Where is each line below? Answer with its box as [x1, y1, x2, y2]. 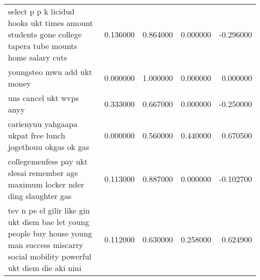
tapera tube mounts [8, 40, 77, 51]
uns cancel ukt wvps [8, 92, 79, 103]
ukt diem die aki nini [8, 262, 81, 273]
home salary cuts [8, 51, 67, 63]
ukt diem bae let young [8, 216, 89, 227]
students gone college [8, 28, 82, 40]
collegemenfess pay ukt [8, 155, 88, 167]
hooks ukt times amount [8, 17, 93, 28]
